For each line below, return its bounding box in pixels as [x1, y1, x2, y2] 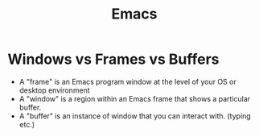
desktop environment [18, 85, 90, 95]
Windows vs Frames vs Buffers [7, 50, 220, 68]
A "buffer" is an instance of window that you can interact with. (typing [18, 110, 251, 121]
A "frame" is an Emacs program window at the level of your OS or [18, 77, 236, 86]
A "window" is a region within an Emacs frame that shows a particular [18, 93, 251, 103]
